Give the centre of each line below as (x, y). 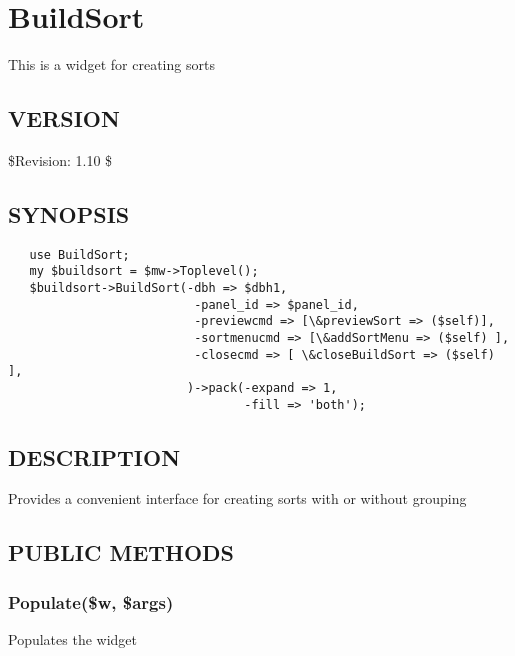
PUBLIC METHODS (121, 552)
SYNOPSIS (69, 213)
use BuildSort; (79, 254)
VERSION (64, 118)
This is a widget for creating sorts (111, 64)
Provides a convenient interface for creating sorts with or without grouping (237, 498)
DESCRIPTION (94, 456)
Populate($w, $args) (91, 601)
